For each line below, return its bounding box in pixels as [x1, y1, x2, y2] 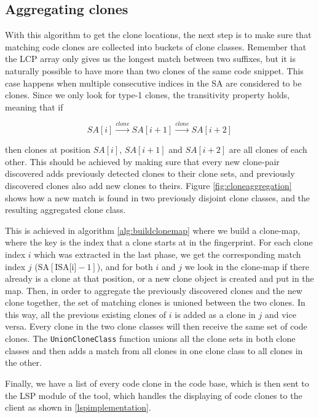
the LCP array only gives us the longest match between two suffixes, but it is [5, 52, 296, 65]
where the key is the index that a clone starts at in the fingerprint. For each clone [5, 236, 313, 249]
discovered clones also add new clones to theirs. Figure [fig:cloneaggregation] [5, 179, 292, 192]
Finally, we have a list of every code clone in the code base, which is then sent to [5, 376, 309, 389]
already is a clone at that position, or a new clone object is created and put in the [5, 272, 314, 285]
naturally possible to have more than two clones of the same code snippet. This [5, 64, 304, 77]
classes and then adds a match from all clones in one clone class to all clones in [5, 344, 303, 357]
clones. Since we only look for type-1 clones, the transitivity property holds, [5, 88, 290, 101]
